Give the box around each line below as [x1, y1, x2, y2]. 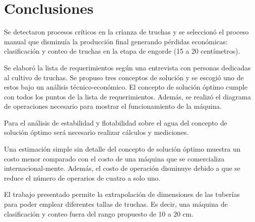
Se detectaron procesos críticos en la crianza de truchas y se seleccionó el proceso [4, 27, 249, 37]
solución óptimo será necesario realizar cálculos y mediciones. [4, 127, 189, 137]
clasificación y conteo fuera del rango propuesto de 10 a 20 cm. [4, 208, 194, 219]
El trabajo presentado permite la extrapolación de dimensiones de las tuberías [4, 189, 240, 199]
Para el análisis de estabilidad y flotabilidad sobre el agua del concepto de [4, 117, 227, 127]
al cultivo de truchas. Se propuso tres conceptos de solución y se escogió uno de [4, 72, 244, 82]
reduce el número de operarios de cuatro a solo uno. [4, 172, 160, 183]
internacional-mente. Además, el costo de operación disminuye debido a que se [4, 163, 241, 173]
